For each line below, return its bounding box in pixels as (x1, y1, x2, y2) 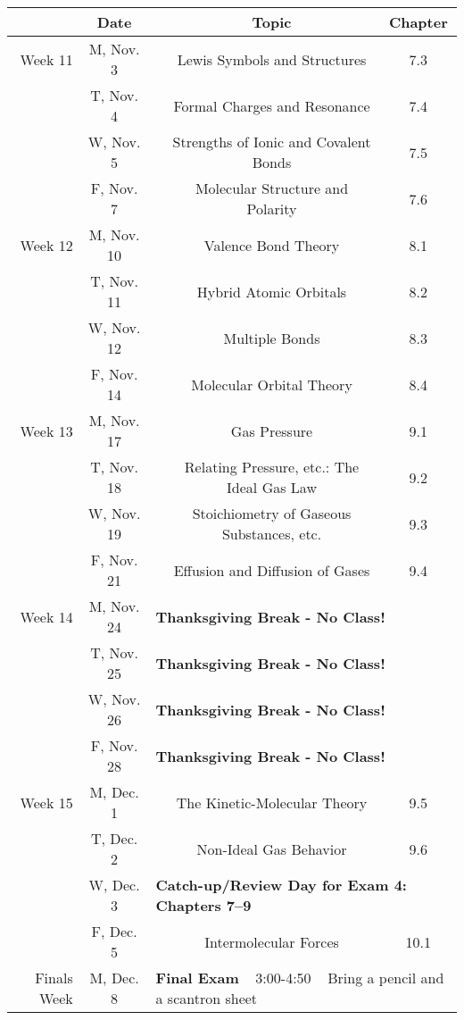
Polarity (246, 198, 297, 219)
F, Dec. (91, 921, 137, 941)
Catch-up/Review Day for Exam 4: (155, 874, 407, 895)
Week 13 (20, 420, 73, 441)
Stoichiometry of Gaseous (192, 503, 352, 523)
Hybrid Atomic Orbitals (196, 280, 347, 302)
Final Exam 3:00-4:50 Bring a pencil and (155, 967, 444, 988)
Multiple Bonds (223, 327, 320, 348)
